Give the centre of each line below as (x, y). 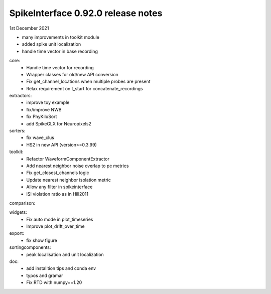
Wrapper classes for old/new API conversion (73, 74)
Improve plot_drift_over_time (55, 226)
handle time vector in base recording (60, 51)
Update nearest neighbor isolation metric (69, 180)
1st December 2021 (29, 28)
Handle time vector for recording (60, 67)
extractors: (21, 96)
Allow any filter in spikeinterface (59, 187)
